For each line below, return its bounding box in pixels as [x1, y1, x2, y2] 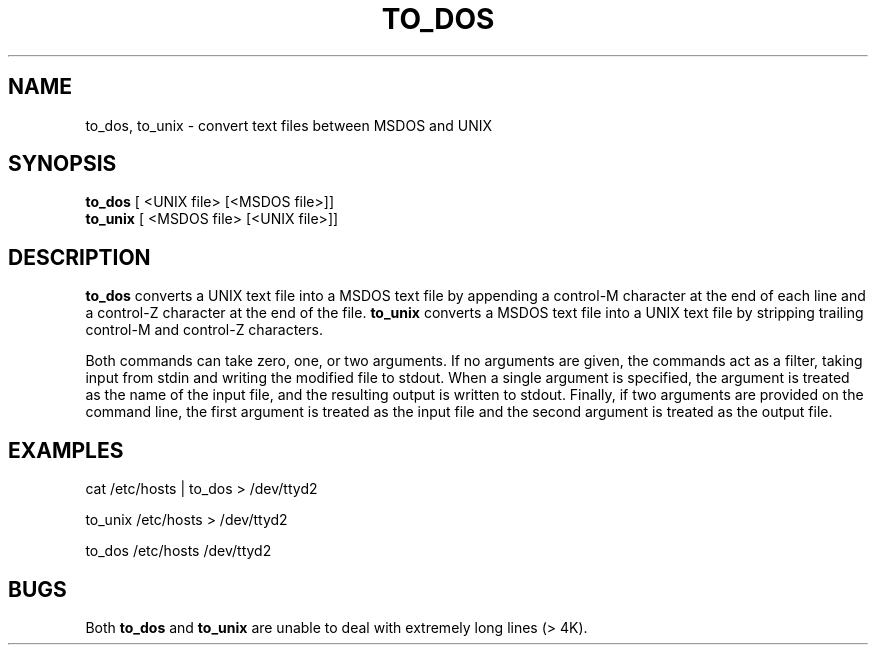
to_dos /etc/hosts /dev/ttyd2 [85, 542, 272, 560]
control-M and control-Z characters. [85, 321, 323, 339]
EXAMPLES [8, 437, 124, 463]
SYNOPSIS [8, 151, 117, 177]
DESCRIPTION [8, 244, 151, 270]
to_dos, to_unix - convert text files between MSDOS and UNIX [85, 116, 492, 134]
